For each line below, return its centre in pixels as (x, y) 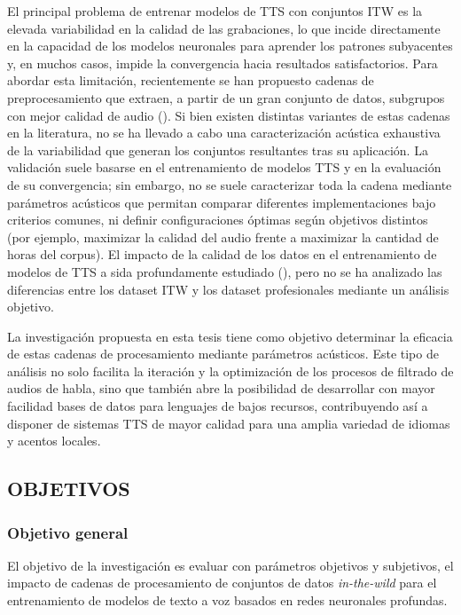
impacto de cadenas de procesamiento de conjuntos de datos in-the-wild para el (222, 583)
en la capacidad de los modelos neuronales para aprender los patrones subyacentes (230, 46)
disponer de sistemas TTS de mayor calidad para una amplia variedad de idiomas (229, 423)
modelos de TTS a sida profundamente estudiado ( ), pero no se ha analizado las (225, 271)
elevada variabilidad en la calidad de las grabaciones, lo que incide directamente (224, 28)
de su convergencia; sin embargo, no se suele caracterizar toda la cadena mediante (230, 184)
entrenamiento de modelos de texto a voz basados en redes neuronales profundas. (227, 600)
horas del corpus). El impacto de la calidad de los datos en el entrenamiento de (222, 254)
